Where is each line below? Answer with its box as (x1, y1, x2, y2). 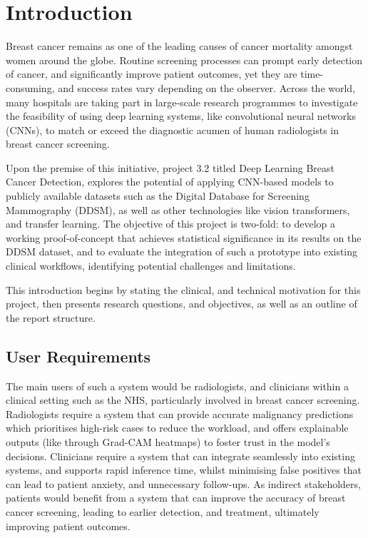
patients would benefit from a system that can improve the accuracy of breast (6, 490, 346, 505)
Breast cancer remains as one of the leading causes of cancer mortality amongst (6, 39, 353, 54)
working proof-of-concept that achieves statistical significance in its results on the (6, 230, 362, 245)
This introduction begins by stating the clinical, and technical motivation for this (6, 282, 361, 297)
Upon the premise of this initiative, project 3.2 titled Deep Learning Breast (6, 160, 335, 175)
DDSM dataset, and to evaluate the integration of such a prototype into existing (6, 244, 358, 259)
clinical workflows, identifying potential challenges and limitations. (6, 258, 296, 273)
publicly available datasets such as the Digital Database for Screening (6, 188, 310, 203)
